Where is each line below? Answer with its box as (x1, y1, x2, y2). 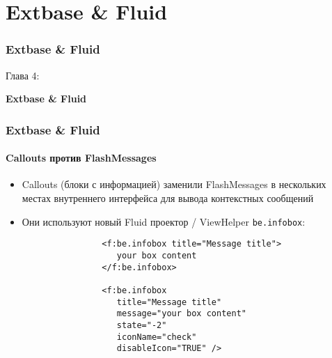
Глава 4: (6, 68, 40, 82)
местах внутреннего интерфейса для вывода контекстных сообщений (22, 191, 314, 205)
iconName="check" (116, 332, 197, 342)
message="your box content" (116, 309, 246, 319)
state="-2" (116, 320, 167, 330)
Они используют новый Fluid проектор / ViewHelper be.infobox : (22, 214, 306, 228)
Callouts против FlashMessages (6, 150, 157, 165)
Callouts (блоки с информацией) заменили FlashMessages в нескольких (22, 177, 326, 192)
